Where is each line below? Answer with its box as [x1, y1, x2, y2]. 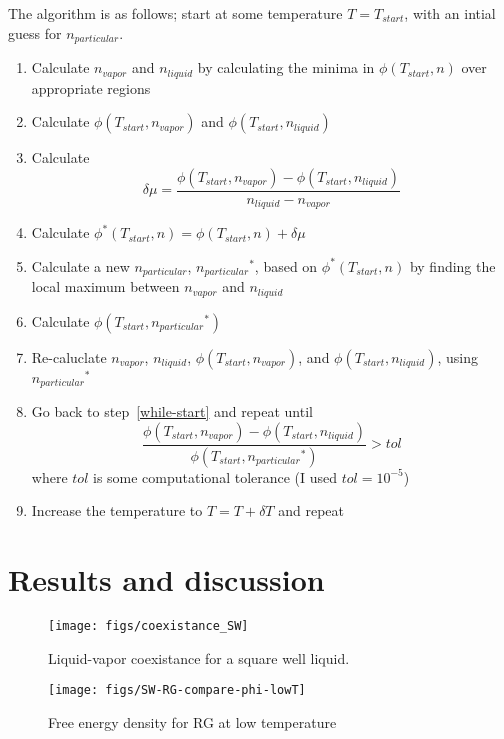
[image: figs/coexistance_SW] [48, 618, 249, 633]
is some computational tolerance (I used [92, 466, 338, 487]
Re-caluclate [31, 346, 107, 367]
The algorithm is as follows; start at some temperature [8, 3, 343, 23]
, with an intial [404, 3, 496, 23]
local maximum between [31, 276, 180, 297]
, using [437, 346, 478, 367]
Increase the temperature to [31, 500, 203, 521]
